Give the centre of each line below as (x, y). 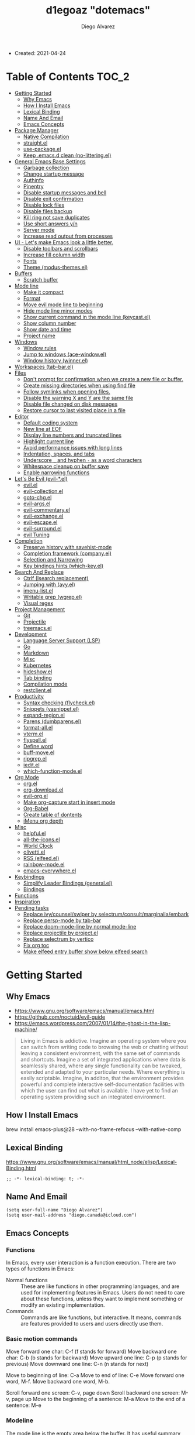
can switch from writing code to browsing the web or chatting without (104, 1047)
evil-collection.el (43, 491)
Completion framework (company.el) (67, 553)
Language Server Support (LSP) (62, 640)
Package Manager (36, 130)
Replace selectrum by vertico (58, 939)
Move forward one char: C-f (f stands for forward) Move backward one (91, 1352)
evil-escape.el (40, 522)
